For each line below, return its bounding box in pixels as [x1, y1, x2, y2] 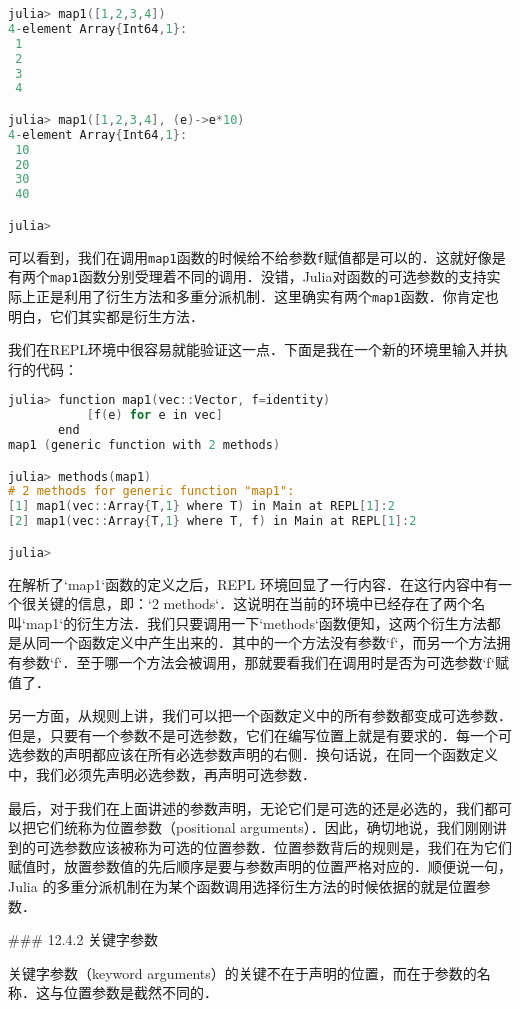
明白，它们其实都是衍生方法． [8, 305, 204, 326]
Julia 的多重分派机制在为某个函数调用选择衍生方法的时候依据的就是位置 [8, 875, 477, 896]
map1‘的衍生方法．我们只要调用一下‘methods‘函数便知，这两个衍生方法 [25, 612, 487, 633]
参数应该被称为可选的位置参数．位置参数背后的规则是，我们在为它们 [63, 836, 512, 857]
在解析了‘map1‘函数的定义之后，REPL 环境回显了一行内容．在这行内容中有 [8, 573, 499, 594]
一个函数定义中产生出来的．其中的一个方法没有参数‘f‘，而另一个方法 [49, 632, 497, 653]
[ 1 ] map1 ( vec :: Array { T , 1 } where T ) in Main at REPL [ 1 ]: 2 [8, 499, 395, 514]
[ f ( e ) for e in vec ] [86, 408, 223, 423]
